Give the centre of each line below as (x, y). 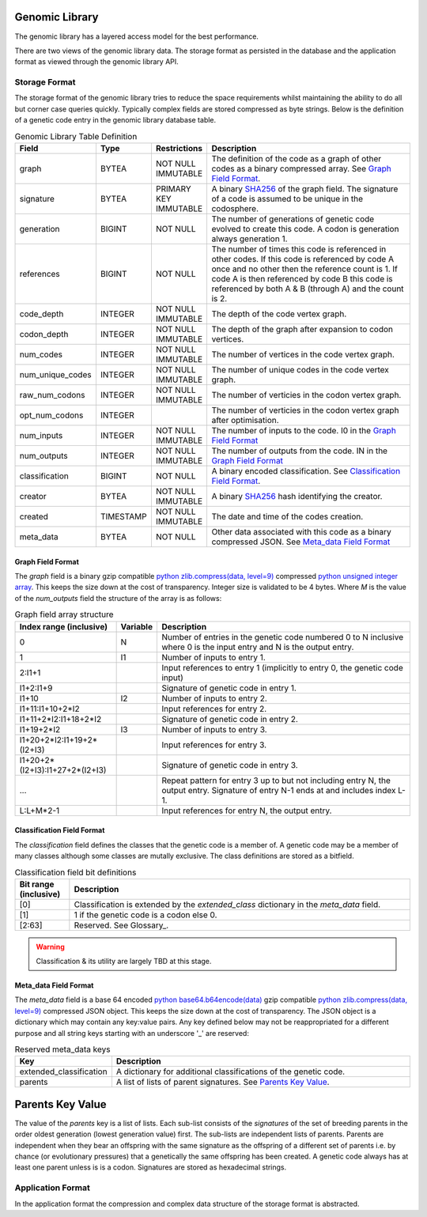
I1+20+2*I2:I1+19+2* (59, 739)
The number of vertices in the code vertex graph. (303, 354)
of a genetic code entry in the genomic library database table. (115, 120)
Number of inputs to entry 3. (215, 729)
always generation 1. (249, 239)
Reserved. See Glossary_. (121, 925)
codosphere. (235, 208)
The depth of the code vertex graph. (279, 314)
